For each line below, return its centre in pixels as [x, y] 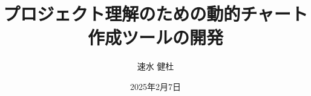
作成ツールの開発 [155, 37]
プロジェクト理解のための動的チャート [155, 14]
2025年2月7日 [155, 86]
